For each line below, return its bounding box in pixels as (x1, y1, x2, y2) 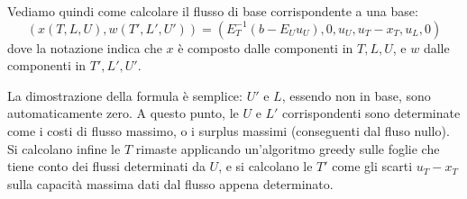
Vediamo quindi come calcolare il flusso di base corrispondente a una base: (7, 2, 418, 20)
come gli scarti (332, 157, 413, 176)
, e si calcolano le (218, 157, 313, 176)
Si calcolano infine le (7, 139, 121, 158)
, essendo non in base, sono (281, 86, 431, 104)
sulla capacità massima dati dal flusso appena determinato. (7, 174, 334, 193)
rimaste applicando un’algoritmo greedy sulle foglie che (135, 139, 440, 158)
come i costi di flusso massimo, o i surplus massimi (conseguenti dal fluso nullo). (7, 121, 450, 140)
